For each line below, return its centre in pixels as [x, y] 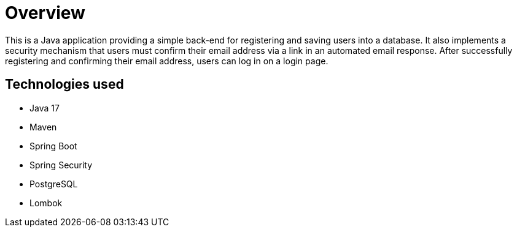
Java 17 [45, 108]
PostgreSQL [54, 184]
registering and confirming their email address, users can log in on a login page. [167, 61]
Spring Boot [53, 146]
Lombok [46, 203]
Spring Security [61, 165]
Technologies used [64, 84]
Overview [45, 13]
